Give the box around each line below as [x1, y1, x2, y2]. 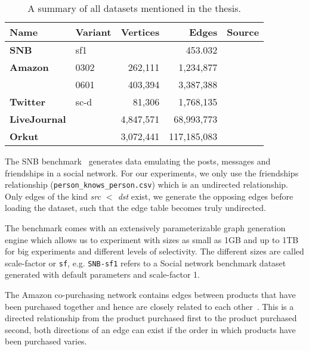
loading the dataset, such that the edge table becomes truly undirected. [5, 201, 266, 214]
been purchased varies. [5, 335, 87, 347]
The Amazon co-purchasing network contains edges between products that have [5, 288, 296, 301]
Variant [75, 25, 112, 39]
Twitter [10, 95, 45, 108]
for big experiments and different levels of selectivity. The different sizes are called [5, 245, 304, 257]
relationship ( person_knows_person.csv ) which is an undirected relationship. [5, 178, 289, 191]
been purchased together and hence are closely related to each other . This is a [5, 300, 294, 312]
